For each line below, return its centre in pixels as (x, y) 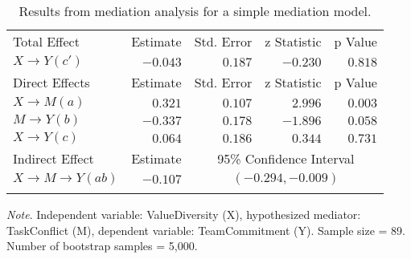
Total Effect (46, 41)
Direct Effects (51, 82)
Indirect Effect (53, 158)
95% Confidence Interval (286, 158)
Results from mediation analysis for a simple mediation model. (195, 11)
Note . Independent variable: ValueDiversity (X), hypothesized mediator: (184, 214)
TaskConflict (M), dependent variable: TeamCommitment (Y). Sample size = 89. (206, 230)
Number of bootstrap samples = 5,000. (102, 246)
